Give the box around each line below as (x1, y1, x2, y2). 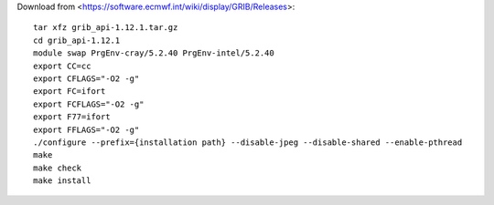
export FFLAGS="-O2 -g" (33, 124, 140, 135)
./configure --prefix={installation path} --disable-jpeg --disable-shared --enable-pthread (33, 137, 463, 148)
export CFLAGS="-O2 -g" (33, 73, 140, 84)
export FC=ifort (33, 87, 106, 97)
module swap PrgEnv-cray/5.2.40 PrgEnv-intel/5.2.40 (33, 48, 274, 58)
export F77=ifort (33, 112, 111, 122)
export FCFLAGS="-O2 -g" (33, 98, 145, 109)
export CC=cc (33, 60, 91, 71)
